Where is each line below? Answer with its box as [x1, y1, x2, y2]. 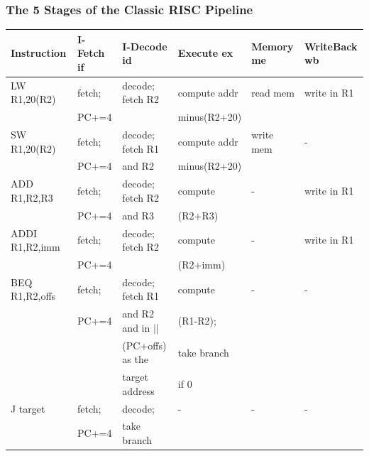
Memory [251, 38, 294, 53]
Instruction [11, 45, 67, 60]
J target [11, 401, 45, 416]
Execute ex [177, 45, 233, 60]
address [122, 383, 155, 398]
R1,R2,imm [11, 239, 60, 254]
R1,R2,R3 [11, 190, 53, 205]
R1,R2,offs [11, 288, 56, 303]
